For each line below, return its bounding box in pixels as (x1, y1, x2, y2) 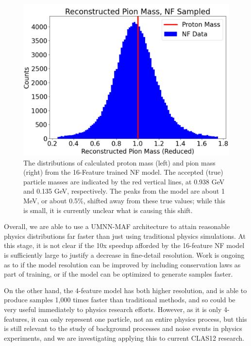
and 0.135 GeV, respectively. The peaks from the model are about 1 (23, 186, 225, 196)
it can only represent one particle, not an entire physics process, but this (31, 313, 247, 324)
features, (4, 313, 29, 324)
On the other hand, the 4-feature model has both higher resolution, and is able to (4, 285, 247, 295)
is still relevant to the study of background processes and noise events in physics (4, 323, 242, 333)
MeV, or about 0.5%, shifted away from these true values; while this (23, 196, 226, 205)
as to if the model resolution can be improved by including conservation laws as (4, 259, 241, 269)
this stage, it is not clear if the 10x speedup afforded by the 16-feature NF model (4, 240, 245, 250)
